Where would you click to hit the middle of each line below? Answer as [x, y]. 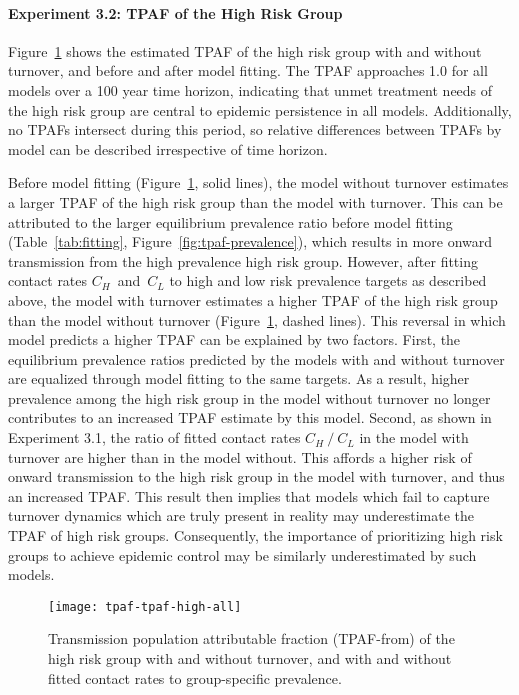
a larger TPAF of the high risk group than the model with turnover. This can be [255, 201]
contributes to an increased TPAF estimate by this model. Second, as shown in [250, 417]
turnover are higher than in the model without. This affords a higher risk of [240, 456]
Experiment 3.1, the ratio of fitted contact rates [154, 437]
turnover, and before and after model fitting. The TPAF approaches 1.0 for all [248, 70]
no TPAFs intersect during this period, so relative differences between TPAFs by [255, 129]
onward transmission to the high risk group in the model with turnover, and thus [256, 476]
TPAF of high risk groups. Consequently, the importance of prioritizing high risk [255, 535]
